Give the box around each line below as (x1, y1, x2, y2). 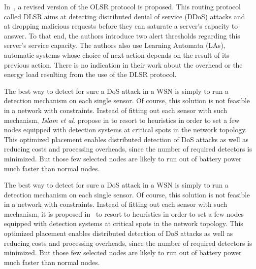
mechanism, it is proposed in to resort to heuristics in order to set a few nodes (4, 208, 244, 219)
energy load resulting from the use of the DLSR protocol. (4, 69, 177, 79)
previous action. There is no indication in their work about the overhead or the (4, 59, 243, 70)
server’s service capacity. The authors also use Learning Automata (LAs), (4, 40, 225, 50)
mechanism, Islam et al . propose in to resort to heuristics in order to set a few (4, 115, 240, 125)
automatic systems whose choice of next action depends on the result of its (4, 49, 229, 60)
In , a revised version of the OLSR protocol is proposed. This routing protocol (4, 1, 241, 11)
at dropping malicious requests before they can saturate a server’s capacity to (4, 21, 238, 31)
